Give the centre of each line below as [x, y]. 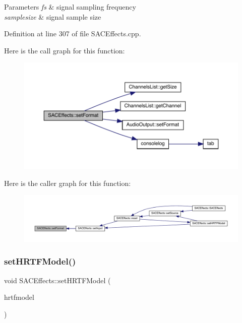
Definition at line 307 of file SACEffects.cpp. [73, 34]
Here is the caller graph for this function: [68, 183]
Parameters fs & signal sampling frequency [70, 7]
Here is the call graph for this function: [65, 50]
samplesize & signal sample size [53, 16]
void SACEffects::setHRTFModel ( [57, 280]
